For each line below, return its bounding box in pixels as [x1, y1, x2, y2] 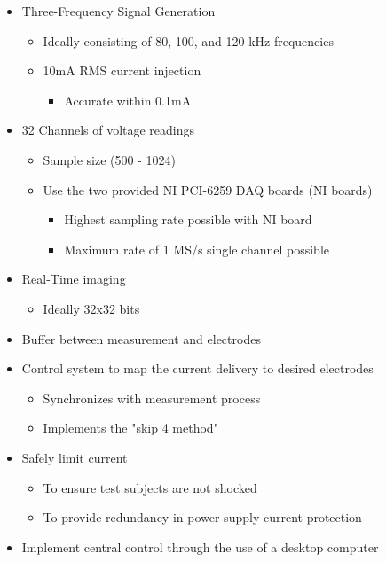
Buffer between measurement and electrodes [21, 329, 261, 347]
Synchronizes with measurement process [43, 388, 261, 407]
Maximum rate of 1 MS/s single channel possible [64, 239, 330, 258]
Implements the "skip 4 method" [43, 418, 218, 437]
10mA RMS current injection [43, 61, 201, 80]
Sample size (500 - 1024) [43, 150, 176, 168]
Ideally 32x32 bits [43, 299, 140, 317]
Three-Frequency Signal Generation [21, 2, 216, 20]
